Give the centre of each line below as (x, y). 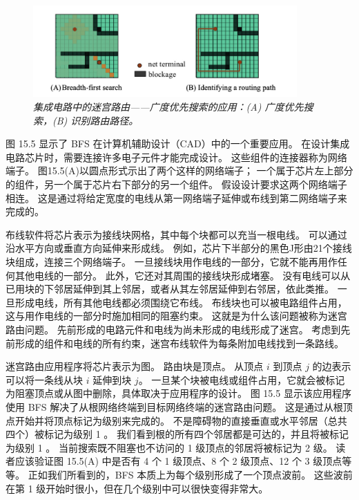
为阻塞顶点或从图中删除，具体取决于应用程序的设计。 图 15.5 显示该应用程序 (178, 393)
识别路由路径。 (105, 120)
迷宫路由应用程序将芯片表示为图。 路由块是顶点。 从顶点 (135, 366)
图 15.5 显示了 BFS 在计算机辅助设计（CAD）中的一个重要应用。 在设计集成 (178, 143)
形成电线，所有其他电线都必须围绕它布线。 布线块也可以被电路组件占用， (181, 302)
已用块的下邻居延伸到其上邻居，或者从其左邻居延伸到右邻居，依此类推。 (170, 289)
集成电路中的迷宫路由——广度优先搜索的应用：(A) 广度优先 (168, 107)
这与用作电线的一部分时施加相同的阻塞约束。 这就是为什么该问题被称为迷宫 (176, 316)
